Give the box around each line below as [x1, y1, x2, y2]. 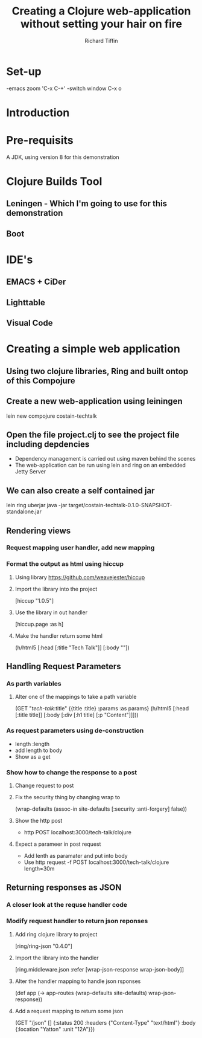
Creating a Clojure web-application [11, 4, 191, 18]
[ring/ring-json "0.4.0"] [14, 942, 72, 950]
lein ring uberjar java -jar [6, 502, 68, 509]
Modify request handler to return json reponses [6, 917, 148, 926]
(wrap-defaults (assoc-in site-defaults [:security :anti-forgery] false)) [14, 805, 188, 813]
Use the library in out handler [14, 609, 88, 616]
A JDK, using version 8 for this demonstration [6, 153, 119, 161]
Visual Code [6, 318, 53, 328]
